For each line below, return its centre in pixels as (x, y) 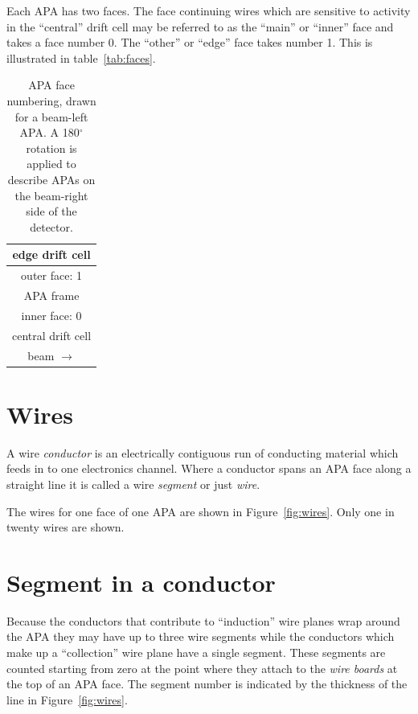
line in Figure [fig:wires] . (67, 699)
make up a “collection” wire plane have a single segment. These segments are (196, 652)
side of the (51, 211)
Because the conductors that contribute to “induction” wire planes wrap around (203, 620)
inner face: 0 (51, 315)
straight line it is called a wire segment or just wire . (133, 484)
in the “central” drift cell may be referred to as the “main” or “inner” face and (200, 26)
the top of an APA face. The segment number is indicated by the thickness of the (207, 684)
